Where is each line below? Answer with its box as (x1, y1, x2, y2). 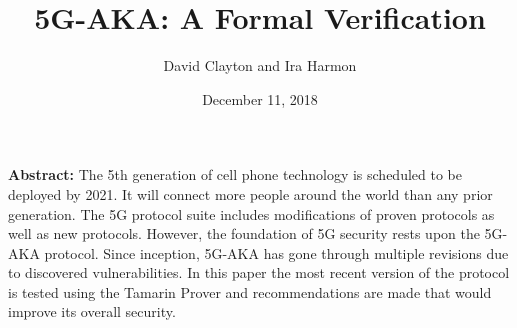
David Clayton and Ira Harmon (163, 55, 357, 76)
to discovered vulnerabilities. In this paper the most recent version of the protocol (8, 262, 510, 283)
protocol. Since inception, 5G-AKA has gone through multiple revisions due (44, 242, 509, 263)
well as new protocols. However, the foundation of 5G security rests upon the (8, 223, 480, 244)
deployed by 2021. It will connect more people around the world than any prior (8, 183, 493, 204)
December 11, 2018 (202, 88, 318, 109)
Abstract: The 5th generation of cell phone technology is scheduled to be (8, 164, 462, 185)
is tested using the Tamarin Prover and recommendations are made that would (8, 281, 492, 302)
